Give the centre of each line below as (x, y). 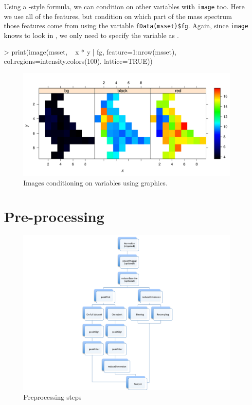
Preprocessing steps (53, 396)
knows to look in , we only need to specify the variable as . (91, 35)
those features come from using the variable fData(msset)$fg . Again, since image (126, 26)
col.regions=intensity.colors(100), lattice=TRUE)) (78, 61)
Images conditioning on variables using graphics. (95, 183)
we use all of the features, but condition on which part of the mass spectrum (118, 16)
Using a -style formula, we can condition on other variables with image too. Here (124, 6)
